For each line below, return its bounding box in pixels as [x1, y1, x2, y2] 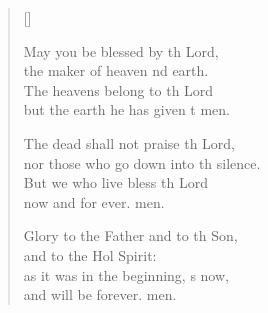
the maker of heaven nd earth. [23, 60, 209, 81]
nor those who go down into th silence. [23, 152, 261, 173]
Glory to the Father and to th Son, [23, 225, 238, 246]
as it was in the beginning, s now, [23, 264, 229, 285]
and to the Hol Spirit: [23, 244, 157, 265]
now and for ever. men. [23, 191, 165, 212]
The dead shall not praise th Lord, [23, 132, 236, 153]
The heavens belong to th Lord [23, 79, 214, 100]
